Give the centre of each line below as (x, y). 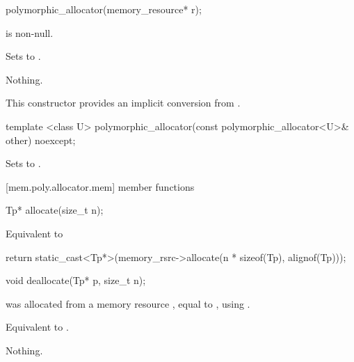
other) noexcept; (41, 140)
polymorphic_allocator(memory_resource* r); (104, 9)
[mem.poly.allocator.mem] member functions (100, 186)
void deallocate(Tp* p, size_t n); (76, 280)
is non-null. (30, 32)
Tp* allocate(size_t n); (55, 210)
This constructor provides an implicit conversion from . (123, 103)
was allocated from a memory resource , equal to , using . (128, 303)
